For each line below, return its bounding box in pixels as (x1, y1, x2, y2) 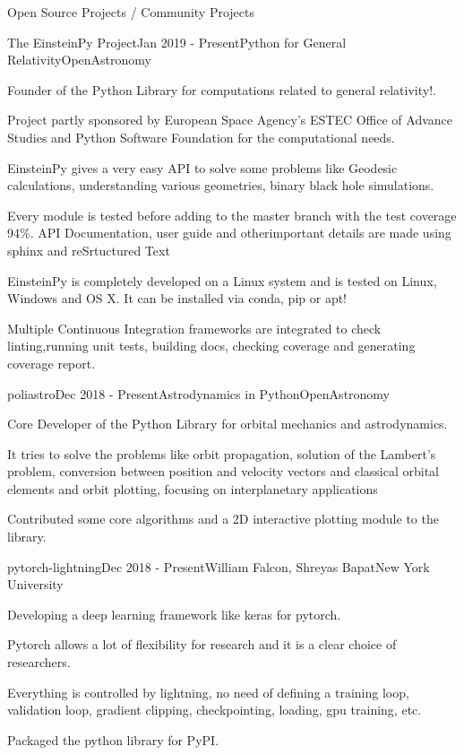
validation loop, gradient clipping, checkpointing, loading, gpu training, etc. (7, 700, 422, 719)
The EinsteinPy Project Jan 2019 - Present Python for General (7, 32, 347, 51)
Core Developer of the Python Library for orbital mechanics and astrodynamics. (7, 414, 448, 433)
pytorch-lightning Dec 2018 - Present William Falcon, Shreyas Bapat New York (7, 557, 430, 576)
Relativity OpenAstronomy (7, 50, 151, 69)
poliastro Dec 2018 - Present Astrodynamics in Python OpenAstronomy (7, 384, 391, 403)
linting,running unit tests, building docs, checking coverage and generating (7, 336, 416, 355)
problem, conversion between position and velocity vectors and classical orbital (7, 462, 439, 481)
